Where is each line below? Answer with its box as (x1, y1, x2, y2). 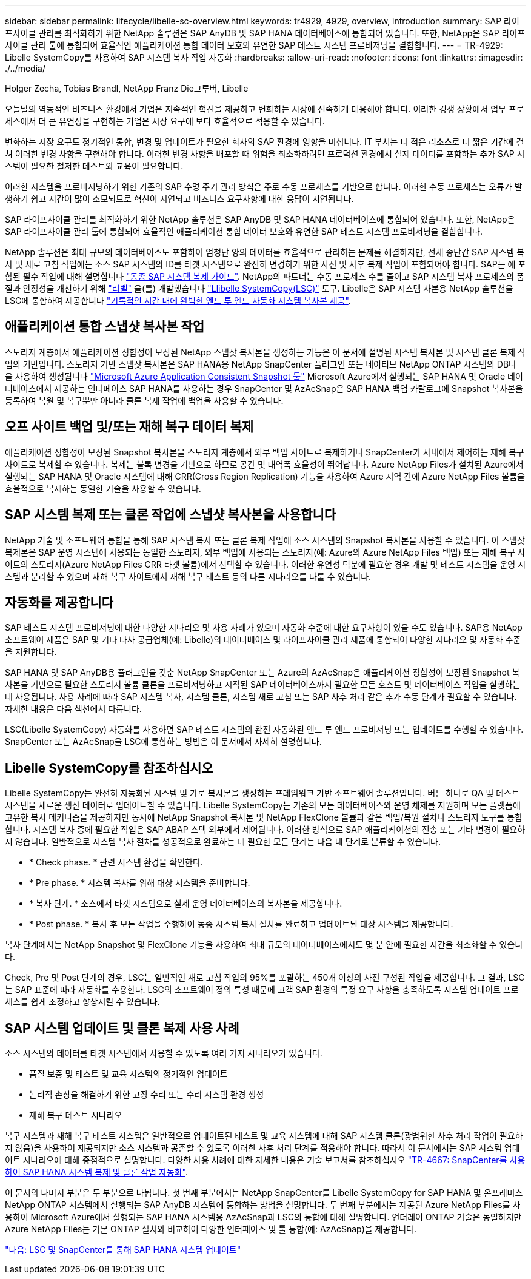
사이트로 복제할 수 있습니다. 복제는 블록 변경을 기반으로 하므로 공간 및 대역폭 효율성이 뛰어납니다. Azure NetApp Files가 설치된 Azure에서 (5, 458, 524, 469)
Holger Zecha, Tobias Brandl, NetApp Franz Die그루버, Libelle (5, 83, 249, 93)
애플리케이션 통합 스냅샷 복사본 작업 (5, 319, 205, 335)
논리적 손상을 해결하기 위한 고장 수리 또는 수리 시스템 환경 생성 (29, 1089, 264, 1100)
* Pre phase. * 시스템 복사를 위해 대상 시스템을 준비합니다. (29, 878, 250, 888)
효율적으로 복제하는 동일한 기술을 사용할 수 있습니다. (5, 483, 201, 494)
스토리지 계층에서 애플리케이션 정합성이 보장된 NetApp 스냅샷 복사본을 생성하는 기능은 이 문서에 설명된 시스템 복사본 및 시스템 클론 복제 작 (5, 346, 526, 357)
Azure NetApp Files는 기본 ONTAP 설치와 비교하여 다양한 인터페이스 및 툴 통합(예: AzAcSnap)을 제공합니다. (5, 1224, 416, 1235)
